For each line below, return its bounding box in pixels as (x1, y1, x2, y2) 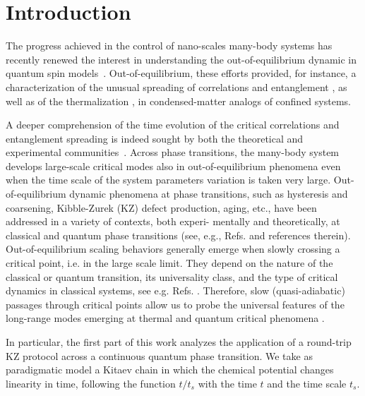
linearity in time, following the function (6, 376, 176, 390)
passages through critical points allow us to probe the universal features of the (6, 296, 345, 311)
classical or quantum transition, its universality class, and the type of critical (6, 269, 338, 284)
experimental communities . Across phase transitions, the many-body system (6, 145, 340, 160)
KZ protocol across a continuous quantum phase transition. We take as (6, 348, 313, 363)
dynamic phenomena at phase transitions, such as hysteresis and (69, 186, 348, 201)
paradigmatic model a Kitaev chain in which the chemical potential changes (6, 362, 334, 377)
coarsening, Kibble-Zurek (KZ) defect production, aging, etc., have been (6, 200, 317, 215)
